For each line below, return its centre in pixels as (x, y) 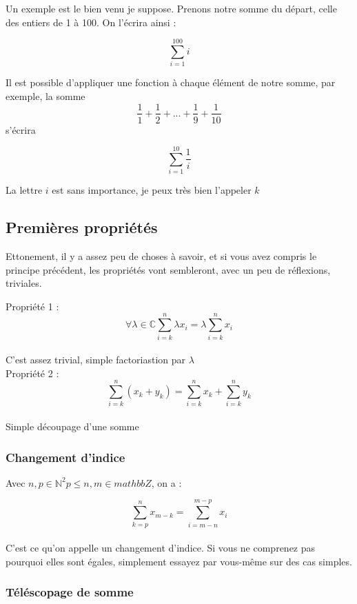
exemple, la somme (45, 95)
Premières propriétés (82, 227)
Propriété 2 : (32, 373)
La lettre (24, 190)
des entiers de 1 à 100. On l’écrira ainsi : (91, 22)
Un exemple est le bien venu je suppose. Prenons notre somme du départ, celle (171, 8)
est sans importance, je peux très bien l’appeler (152, 190)
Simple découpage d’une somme (72, 426)
